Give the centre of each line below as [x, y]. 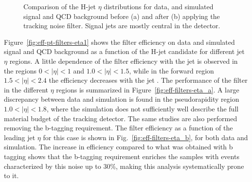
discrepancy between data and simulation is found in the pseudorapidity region [122, 99]
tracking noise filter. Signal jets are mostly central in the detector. [122, 26]
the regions [20, 70]
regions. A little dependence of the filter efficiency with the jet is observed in [124, 61]
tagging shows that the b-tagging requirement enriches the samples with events [122, 156]
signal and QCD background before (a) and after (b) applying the [122, 16]
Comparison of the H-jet [60, 6]
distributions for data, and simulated [159, 6]
